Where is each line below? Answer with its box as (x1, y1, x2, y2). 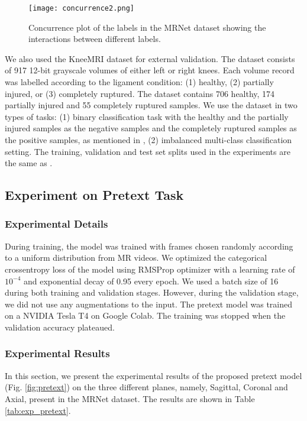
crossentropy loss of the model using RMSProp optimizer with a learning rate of (5, 263, 295, 275)
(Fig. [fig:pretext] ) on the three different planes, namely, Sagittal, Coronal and (5, 381, 288, 393)
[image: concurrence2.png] (28, 4, 134, 12)
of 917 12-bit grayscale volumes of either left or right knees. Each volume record (5, 64, 295, 76)
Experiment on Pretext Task (5, 186, 184, 204)
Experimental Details (5, 216, 108, 231)
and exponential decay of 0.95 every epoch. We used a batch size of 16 (23, 274, 279, 287)
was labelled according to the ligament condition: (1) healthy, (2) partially (5, 76, 274, 88)
